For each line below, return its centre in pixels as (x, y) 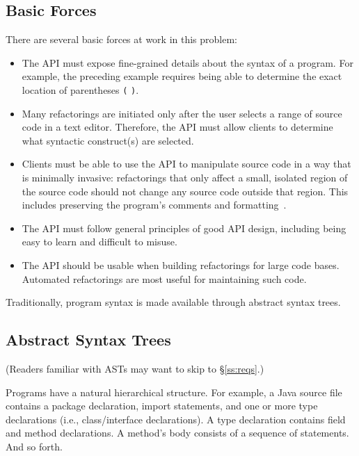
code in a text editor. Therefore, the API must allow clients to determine (177, 127)
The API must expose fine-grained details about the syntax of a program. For (188, 62)
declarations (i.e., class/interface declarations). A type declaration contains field (176, 419)
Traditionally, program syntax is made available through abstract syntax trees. (173, 302)
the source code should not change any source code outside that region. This (185, 191)
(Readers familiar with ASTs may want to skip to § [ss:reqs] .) (135, 368)
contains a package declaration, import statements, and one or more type (162, 406)
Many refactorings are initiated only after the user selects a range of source (182, 113)
